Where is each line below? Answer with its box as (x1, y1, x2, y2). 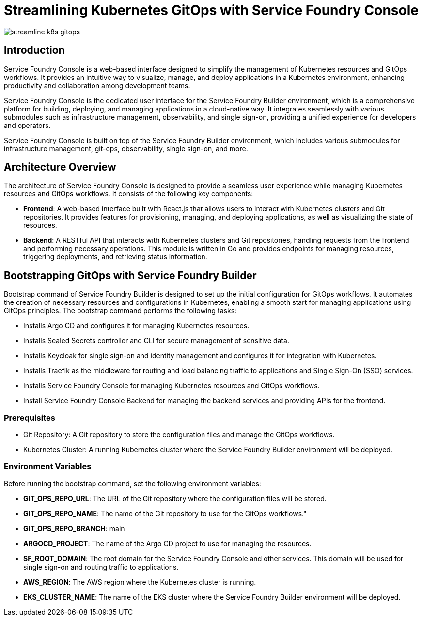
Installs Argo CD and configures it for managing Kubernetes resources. (23, 321, 250, 330)
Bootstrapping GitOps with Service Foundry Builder (4, 269, 257, 282)
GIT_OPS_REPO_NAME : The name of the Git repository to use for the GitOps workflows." (23, 509, 307, 518)
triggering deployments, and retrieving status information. (23, 253, 207, 261)
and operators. (4, 121, 51, 129)
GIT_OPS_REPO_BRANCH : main (23, 524, 125, 533)
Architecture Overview (4, 161, 116, 174)
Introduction (4, 44, 65, 57)
